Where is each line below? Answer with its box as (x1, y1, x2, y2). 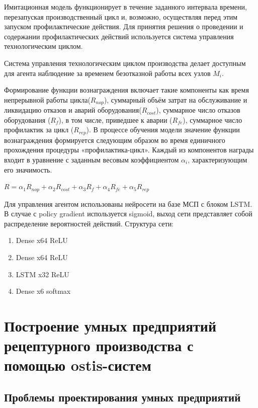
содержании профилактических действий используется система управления (4, 31, 234, 41)
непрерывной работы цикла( (4, 94, 91, 105)
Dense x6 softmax (16, 286, 71, 296)
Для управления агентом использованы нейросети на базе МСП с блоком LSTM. (4, 198, 252, 209)
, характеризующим (188, 154, 247, 165)
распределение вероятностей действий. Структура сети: (4, 218, 174, 228)
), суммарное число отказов (156, 105, 240, 115)
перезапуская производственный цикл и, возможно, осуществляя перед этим (4, 11, 238, 22)
